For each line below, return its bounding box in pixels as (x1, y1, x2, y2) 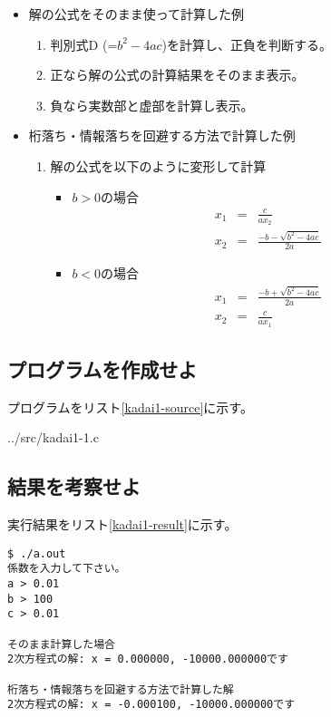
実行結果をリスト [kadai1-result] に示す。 (7, 515, 238, 534)
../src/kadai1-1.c (7, 428, 99, 447)
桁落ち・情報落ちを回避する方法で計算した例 (28, 126, 296, 145)
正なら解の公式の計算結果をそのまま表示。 (50, 65, 305, 84)
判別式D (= (50, 34, 118, 53)
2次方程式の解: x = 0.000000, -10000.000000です (7, 653, 288, 666)
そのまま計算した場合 (7, 637, 115, 651)
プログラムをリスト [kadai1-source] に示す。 (7, 397, 253, 416)
